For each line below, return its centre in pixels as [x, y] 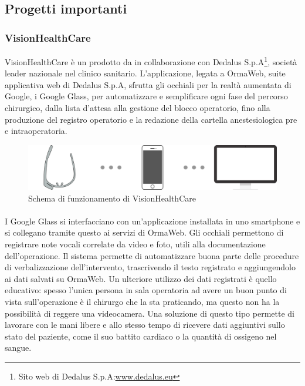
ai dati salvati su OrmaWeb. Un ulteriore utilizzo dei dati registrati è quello [141, 278]
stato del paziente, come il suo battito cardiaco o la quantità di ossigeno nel [141, 336]
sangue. [18, 348]
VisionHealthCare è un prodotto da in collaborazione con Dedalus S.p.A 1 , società [151, 61]
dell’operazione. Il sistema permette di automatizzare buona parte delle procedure [152, 255]
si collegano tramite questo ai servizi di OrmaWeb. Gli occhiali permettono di [144, 232]
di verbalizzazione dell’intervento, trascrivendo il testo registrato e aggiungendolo [150, 267]
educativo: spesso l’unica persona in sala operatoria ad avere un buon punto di [146, 290]
